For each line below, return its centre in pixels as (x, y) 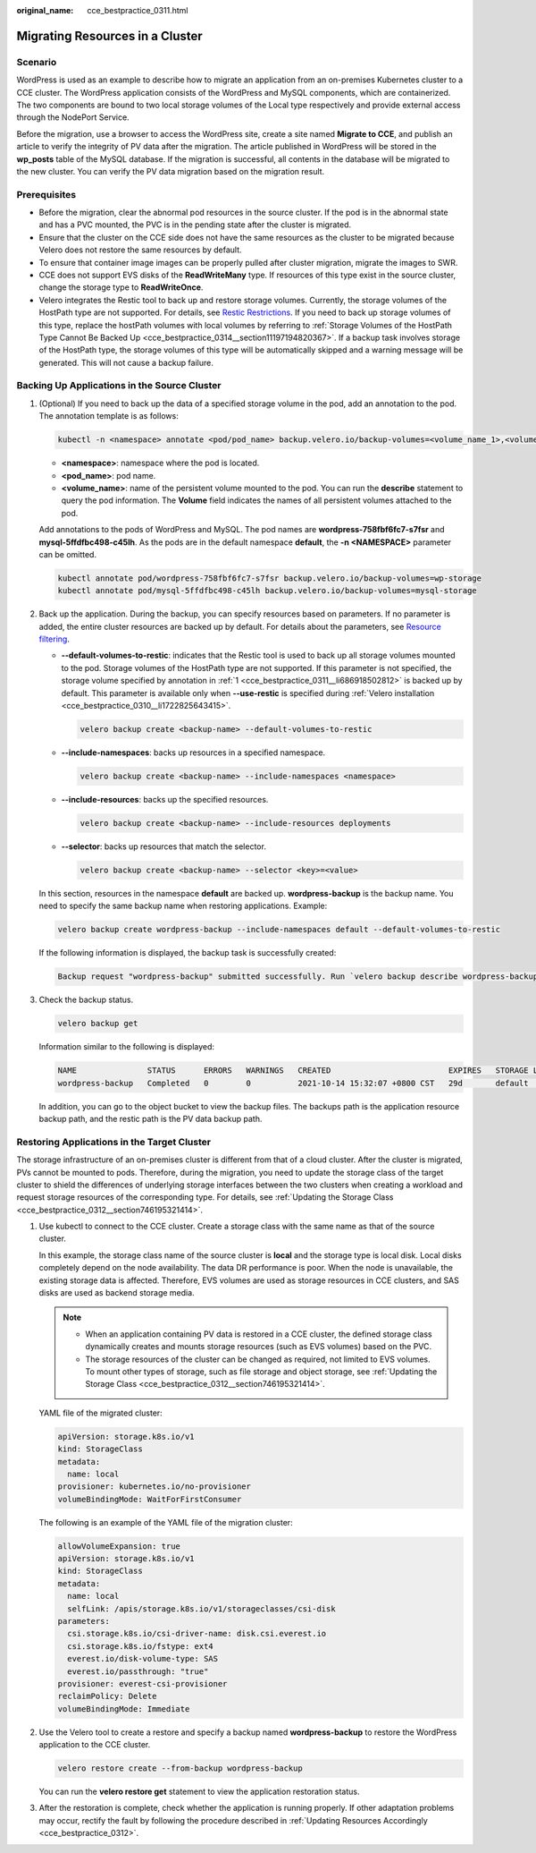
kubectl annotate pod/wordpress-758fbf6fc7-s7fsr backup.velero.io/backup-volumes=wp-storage (270, 578)
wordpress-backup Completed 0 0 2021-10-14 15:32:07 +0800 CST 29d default (293, 1083)
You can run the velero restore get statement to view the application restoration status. (199, 1792)
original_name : (45, 10)
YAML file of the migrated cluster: (100, 1413)
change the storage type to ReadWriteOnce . (121, 287)
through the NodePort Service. (73, 117)
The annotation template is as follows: (109, 416)
